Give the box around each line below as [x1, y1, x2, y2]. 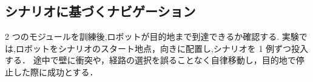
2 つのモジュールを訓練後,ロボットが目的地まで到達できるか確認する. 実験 [5, 30, 299, 43]
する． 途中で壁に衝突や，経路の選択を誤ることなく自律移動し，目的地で [5, 54, 296, 66]
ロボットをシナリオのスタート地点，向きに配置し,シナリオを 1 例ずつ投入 [15, 42, 309, 54]
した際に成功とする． [13, 65, 98, 78]
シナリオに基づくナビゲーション [5, 2, 196, 20]
